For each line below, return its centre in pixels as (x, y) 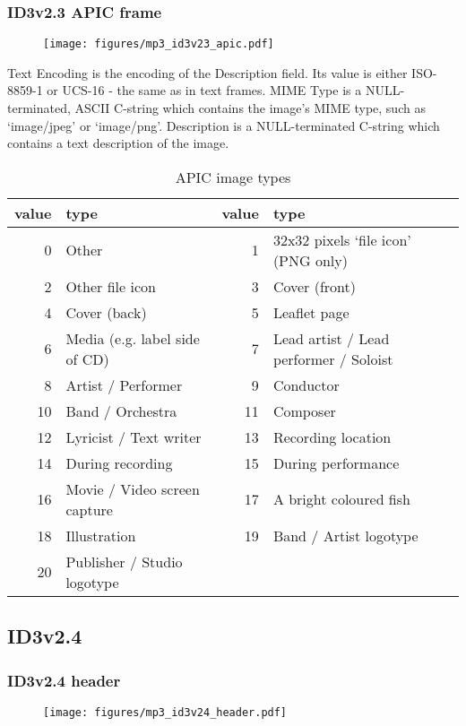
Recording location (332, 436)
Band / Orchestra (121, 411)
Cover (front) (314, 286)
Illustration (101, 535)
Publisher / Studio (124, 561)
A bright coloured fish (341, 499)
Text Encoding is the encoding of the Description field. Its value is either (207, 72)
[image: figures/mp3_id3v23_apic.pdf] (159, 44)
